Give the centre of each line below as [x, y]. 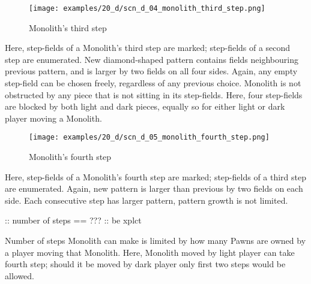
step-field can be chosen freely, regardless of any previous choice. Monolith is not [153, 83]
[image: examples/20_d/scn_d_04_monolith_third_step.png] [147, 8]
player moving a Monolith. [53, 118]
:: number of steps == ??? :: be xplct [73, 220]
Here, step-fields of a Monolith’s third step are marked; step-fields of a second [148, 48]
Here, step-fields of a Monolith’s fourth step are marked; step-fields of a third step [156, 176]
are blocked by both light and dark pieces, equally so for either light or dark [145, 106]
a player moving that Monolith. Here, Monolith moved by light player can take [150, 252]
